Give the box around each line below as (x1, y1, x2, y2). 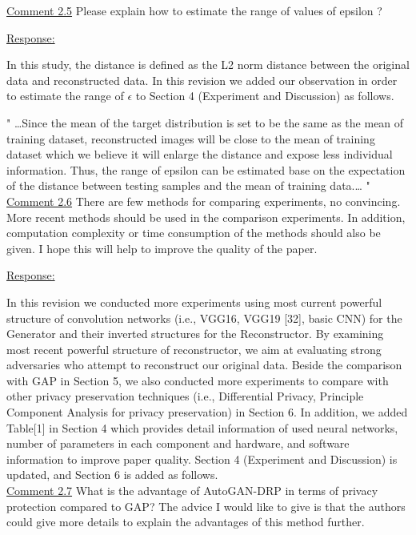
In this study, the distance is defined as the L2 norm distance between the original (6, 56, 410, 73)
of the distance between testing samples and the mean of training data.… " (6, 177, 370, 194)
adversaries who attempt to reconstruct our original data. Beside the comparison (6, 356, 402, 373)
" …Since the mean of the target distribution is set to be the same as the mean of (6, 114, 404, 131)
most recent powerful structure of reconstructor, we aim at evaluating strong (6, 340, 382, 357)
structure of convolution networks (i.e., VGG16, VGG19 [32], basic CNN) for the (6, 309, 402, 326)
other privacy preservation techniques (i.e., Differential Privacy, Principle (6, 388, 364, 404)
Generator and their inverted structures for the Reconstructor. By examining (6, 325, 384, 342)
